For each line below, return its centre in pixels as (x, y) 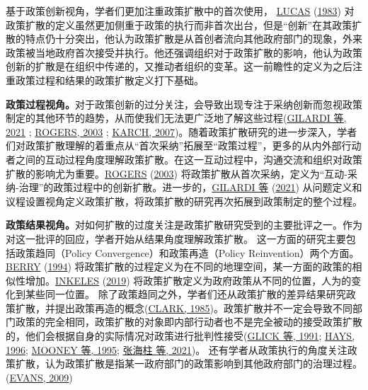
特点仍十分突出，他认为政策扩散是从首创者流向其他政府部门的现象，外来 (194, 39)
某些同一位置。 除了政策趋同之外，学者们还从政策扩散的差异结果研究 (185, 294)
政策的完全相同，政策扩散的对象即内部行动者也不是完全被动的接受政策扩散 (189, 322)
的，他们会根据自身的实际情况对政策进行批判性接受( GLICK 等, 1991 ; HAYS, (180, 336)
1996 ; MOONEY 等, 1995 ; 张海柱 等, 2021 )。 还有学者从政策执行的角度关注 (177, 349)
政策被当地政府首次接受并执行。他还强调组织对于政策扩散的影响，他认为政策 (184, 52)
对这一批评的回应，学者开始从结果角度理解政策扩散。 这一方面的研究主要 (176, 238)
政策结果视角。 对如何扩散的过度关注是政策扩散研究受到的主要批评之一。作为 (184, 225)
